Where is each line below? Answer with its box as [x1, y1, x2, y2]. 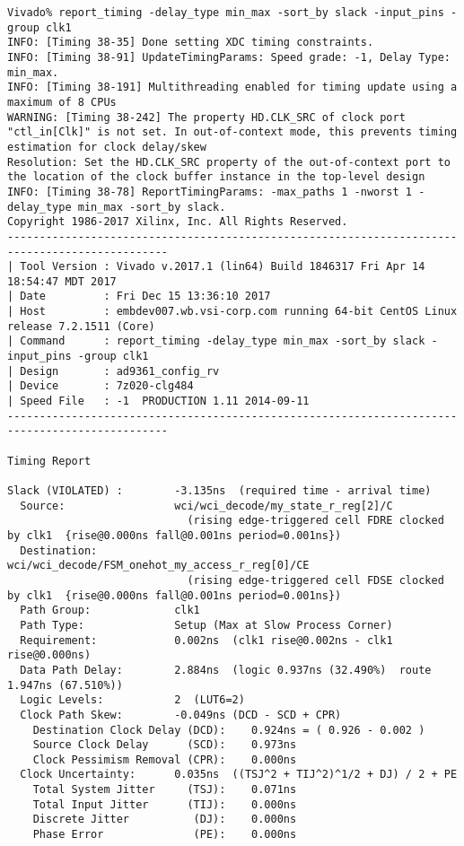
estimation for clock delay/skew [7, 140, 206, 153]
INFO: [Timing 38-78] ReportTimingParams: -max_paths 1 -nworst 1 [7, 185, 413, 198]
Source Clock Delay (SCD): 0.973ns [32, 738, 297, 752]
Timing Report [7, 454, 92, 467]
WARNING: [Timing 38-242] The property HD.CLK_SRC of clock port [7, 110, 406, 124]
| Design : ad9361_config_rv [7, 364, 220, 378]
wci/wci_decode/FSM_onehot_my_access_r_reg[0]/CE [7, 559, 310, 572]
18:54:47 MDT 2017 [7, 275, 117, 288]
